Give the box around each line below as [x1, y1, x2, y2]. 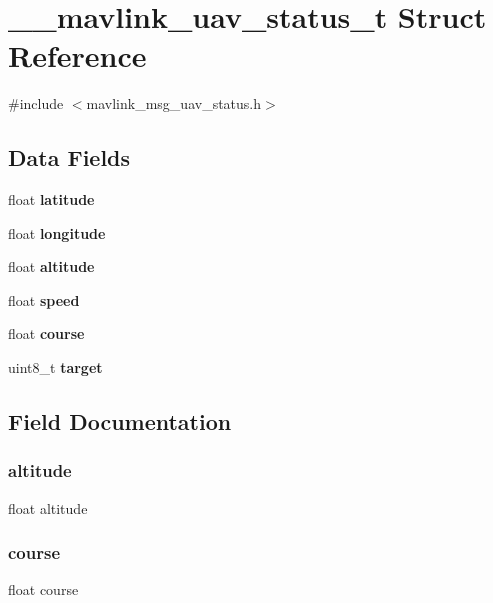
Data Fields [8, 142, 131, 173]
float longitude [8, 222, 106, 243]
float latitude [8, 189, 95, 210]
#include [8, 93, 64, 114]
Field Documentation [8, 406, 232, 437]
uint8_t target [8, 357, 103, 378]
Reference [8, 35, 147, 76]
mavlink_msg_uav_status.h [86, 93, 262, 114]
